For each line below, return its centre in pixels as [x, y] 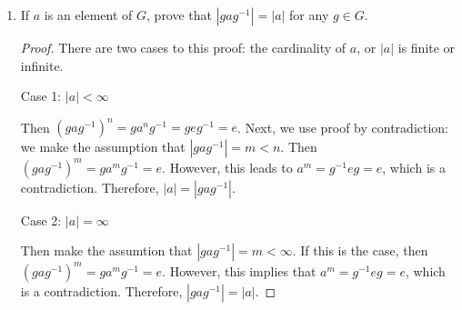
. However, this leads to [227, 167]
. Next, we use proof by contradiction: [343, 127]
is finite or [427, 47]
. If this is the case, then [360, 250]
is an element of [88, 15]
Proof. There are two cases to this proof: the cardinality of [183, 47]
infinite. [42, 65]
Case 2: [41, 220]
